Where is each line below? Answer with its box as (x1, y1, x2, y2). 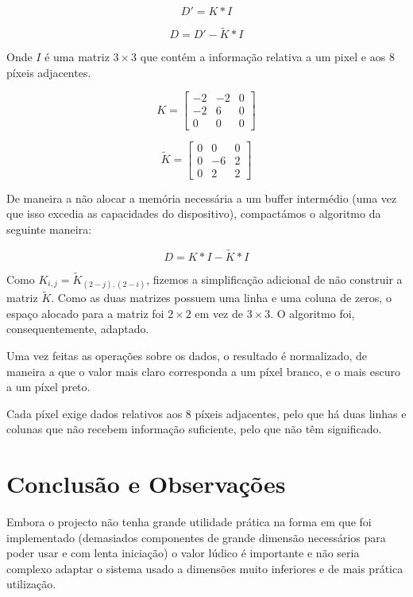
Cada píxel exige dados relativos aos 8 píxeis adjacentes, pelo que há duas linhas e (6, 405, 407, 421)
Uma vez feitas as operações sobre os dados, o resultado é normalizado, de (6, 347, 368, 363)
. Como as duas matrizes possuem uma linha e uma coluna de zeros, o (51, 289, 392, 306)
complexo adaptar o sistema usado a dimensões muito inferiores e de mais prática (6, 560, 403, 576)
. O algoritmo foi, (270, 304, 355, 321)
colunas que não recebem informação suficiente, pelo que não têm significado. (6, 421, 382, 437)
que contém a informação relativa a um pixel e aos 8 (140, 48, 395, 65)
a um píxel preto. (6, 378, 91, 395)
